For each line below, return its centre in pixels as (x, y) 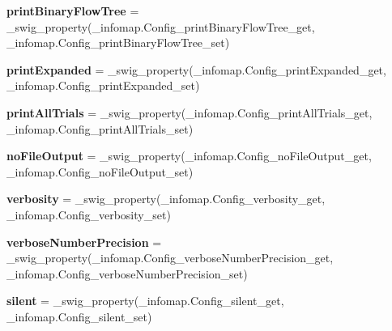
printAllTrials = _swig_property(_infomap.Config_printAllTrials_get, (190, 112)
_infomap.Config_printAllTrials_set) (100, 128)
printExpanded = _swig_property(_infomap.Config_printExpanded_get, (196, 69)
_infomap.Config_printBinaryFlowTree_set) (118, 42)
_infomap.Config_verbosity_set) (89, 214)
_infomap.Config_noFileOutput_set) (100, 171)
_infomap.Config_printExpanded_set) (103, 85)
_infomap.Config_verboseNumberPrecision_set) (127, 273)
